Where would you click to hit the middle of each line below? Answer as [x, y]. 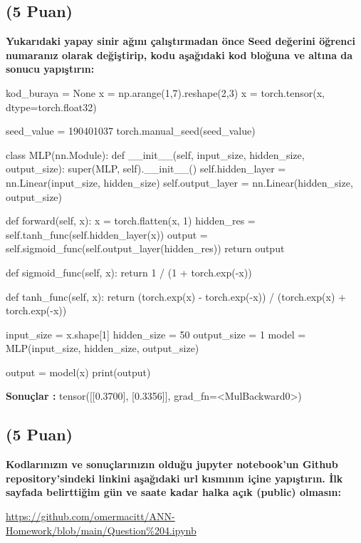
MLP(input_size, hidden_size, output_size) [103, 348]
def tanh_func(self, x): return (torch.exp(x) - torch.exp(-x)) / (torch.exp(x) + [176, 296]
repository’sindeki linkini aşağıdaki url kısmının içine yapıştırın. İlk [174, 478]
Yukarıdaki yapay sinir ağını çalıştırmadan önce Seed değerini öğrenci [180, 41]
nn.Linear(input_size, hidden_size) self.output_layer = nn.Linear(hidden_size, [179, 182]
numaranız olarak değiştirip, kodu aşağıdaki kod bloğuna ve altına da [179, 55]
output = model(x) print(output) [78, 372]
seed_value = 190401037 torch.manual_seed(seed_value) [131, 131]
